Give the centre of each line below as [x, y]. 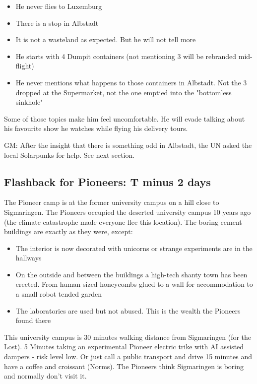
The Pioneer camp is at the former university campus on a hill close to [112, 202]
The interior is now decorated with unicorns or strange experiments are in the [134, 248]
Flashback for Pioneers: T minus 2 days [107, 181]
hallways [29, 258]
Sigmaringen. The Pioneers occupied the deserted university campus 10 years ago [128, 212]
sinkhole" [29, 102]
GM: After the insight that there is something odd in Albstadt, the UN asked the [128, 145]
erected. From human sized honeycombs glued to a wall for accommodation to [134, 284]
